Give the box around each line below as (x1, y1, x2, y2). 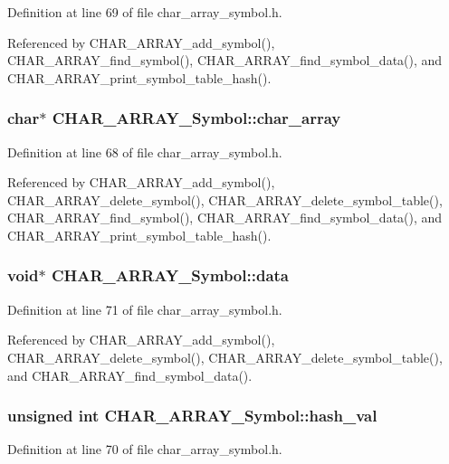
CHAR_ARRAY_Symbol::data (51, 264, 289, 287)
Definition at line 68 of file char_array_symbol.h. (7, 142, 282, 161)
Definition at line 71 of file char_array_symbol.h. (7, 299, 282, 318)
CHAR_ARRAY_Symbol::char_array (52, 107, 341, 129)
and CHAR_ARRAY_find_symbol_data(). (7, 365, 253, 384)
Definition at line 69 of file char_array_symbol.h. (7, 3, 282, 21)
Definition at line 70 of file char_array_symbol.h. (7, 440, 282, 459)
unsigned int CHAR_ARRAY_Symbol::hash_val (7, 404, 377, 427)
